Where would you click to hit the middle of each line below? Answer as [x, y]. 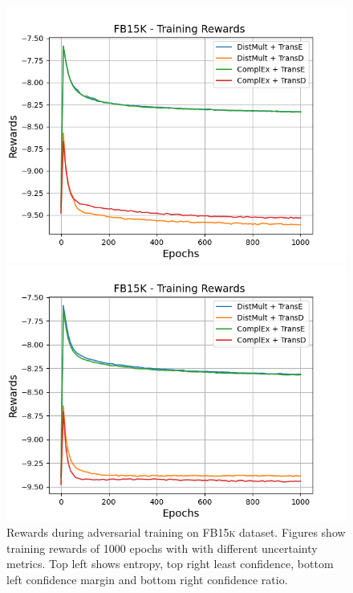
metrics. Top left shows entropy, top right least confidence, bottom [170, 564]
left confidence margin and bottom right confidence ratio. [147, 579]
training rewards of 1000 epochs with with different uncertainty [162, 548]
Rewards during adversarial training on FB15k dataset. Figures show [176, 532]
